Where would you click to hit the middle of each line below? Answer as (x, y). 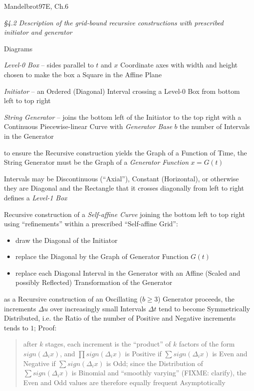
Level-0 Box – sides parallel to (49, 65)
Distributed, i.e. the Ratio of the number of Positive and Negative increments (120, 318)
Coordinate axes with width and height (179, 65)
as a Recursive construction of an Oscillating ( (73, 299)
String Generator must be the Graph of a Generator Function (96, 162)
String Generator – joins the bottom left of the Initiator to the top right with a (123, 117)
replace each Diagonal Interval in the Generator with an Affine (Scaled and (128, 272)
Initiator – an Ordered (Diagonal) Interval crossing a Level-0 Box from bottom (122, 91)
